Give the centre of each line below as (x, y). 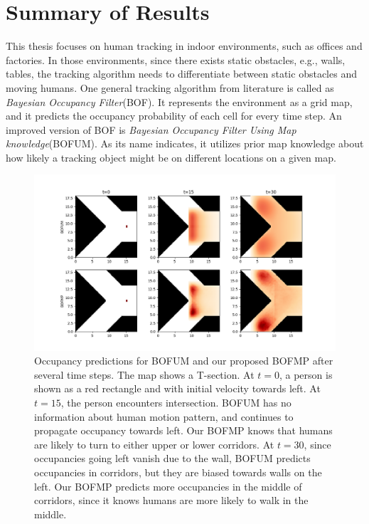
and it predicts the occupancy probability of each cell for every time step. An (174, 116)
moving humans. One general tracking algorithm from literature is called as (170, 87)
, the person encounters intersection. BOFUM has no (176, 403)
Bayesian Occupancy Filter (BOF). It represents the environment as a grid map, (179, 101)
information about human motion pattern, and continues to (164, 416)
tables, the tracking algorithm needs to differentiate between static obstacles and (181, 74)
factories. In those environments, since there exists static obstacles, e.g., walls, (176, 59)
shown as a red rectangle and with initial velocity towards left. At (177, 388)
